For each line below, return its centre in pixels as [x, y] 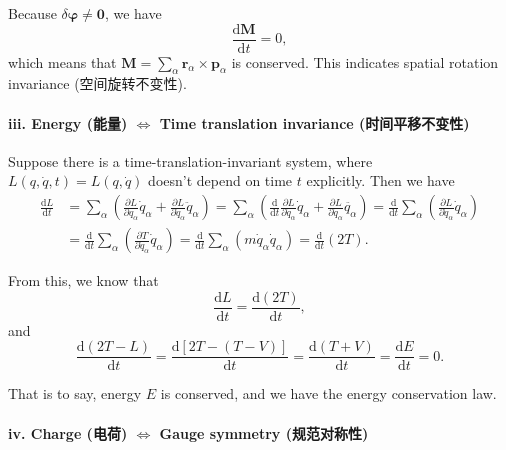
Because [32, 13]
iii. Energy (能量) [68, 122]
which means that [62, 61]
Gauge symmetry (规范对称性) [264, 432]
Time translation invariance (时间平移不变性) [314, 122]
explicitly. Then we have [380, 180]
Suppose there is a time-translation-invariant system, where [190, 160]
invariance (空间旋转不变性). [97, 83]
